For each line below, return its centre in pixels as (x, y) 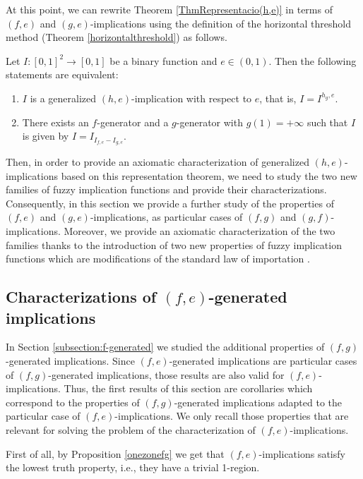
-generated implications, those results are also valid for (166, 374)
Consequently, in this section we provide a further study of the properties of (170, 203)
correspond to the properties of (73, 402)
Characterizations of (81, 297)
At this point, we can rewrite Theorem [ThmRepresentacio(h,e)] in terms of (169, 9)
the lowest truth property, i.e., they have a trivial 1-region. (133, 467)
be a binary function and (163, 60)
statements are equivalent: (62, 74)
